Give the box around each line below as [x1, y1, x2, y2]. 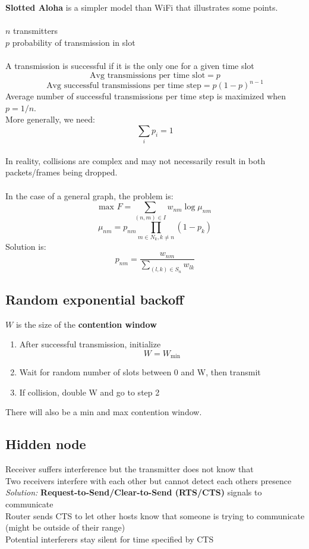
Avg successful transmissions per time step [46, 81, 201, 90]
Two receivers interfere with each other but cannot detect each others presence [5, 474, 292, 487]
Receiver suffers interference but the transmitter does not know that [5, 463, 254, 475]
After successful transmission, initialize [19, 338, 161, 350]
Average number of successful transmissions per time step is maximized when [5, 90, 286, 102]
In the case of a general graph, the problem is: [5, 189, 174, 202]
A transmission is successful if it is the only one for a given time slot [5, 59, 254, 71]
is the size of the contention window [15, 318, 157, 330]
